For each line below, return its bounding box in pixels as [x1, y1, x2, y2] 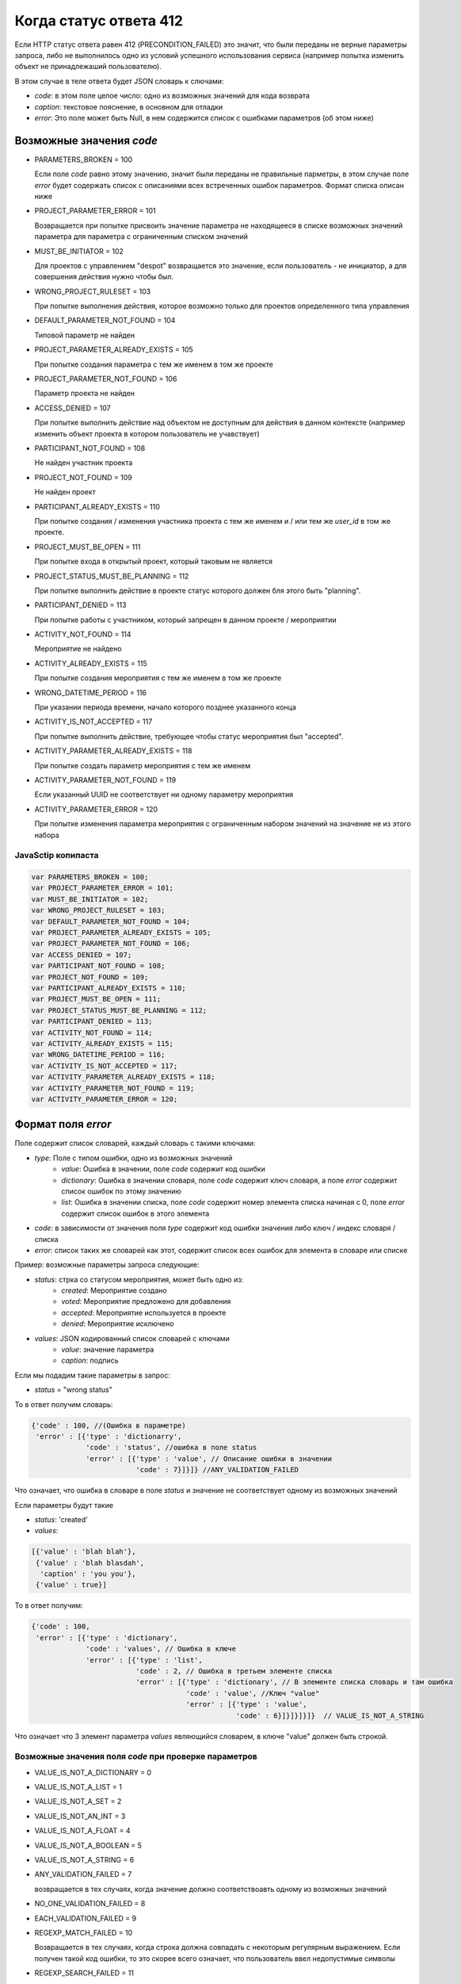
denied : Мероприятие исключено [61, 1319, 174, 1328]
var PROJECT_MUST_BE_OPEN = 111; [31, 994, 162, 1004]
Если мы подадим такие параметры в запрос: [14, 1370, 170, 1380]
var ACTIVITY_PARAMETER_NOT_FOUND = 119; [31, 1083, 195, 1093]
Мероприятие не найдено [34, 644, 122, 654]
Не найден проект [34, 487, 97, 497]
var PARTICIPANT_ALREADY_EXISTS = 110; [31, 984, 186, 992]
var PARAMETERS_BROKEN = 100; [31, 873, 149, 882]
